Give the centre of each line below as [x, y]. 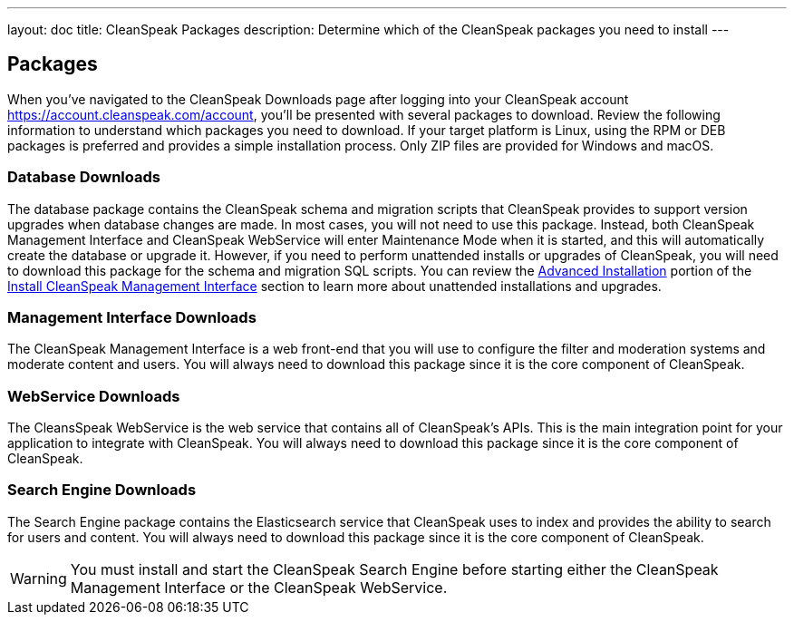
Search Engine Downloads [102, 490]
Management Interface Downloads [132, 317]
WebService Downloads [94, 396]
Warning [39, 578]
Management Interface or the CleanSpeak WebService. [259, 587]
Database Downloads [84, 177]
